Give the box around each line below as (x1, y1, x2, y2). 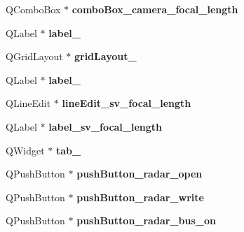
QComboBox (6, 2, 61, 16)
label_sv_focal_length (48, 119, 163, 133)
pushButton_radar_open (76, 166, 203, 181)
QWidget (6, 143, 45, 157)
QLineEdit (6, 96, 51, 110)
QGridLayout (6, 49, 63, 64)
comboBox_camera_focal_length (72, 2, 238, 16)
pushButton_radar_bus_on (76, 213, 216, 228)
